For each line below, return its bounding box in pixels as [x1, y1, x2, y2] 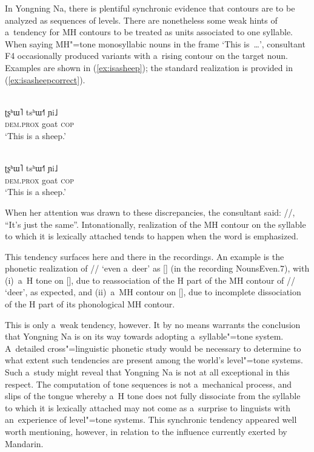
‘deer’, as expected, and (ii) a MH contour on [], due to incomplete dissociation [5, 286, 301, 298]
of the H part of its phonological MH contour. [5, 298, 175, 310]
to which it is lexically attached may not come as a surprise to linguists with [5, 401, 291, 414]
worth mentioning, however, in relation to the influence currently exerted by [5, 425, 287, 437]
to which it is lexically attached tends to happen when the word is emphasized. [5, 230, 299, 242]
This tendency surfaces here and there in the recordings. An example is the [5, 250, 284, 262]
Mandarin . [5, 437, 44, 450]
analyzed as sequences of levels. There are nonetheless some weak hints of [5, 13, 278, 26]
